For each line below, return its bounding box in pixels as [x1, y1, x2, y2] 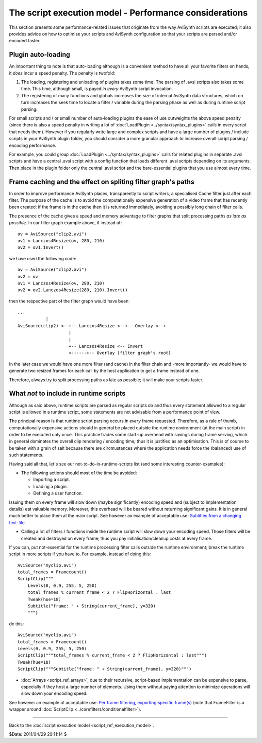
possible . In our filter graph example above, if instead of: [9, 220, 122, 226]
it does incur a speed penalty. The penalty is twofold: [9, 70, 115, 76]
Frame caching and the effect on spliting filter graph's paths [9, 177, 195, 186]
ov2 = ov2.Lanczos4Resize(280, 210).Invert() [17, 287, 128, 293]
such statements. [9, 452, 44, 458]
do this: [9, 620, 24, 627]
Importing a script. [33, 477, 70, 482]
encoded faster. [9, 38, 41, 44]
